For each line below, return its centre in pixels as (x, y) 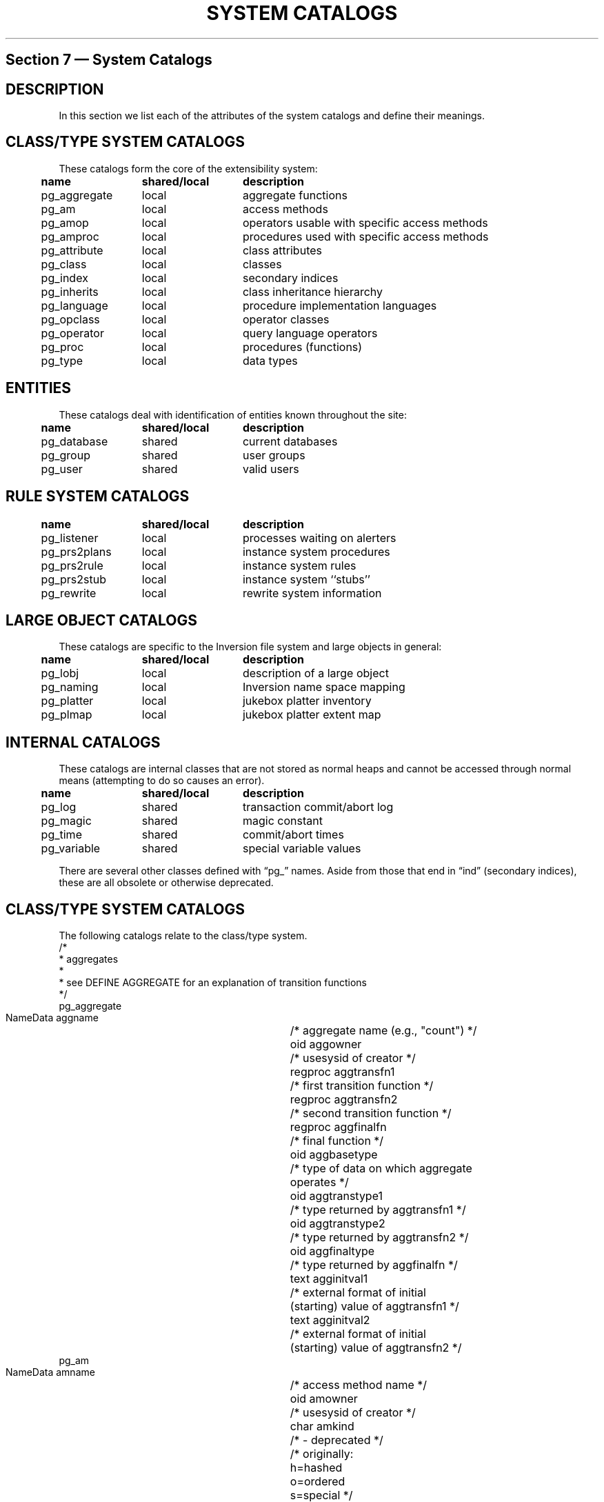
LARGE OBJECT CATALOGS (102, 620)
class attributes (282, 250)
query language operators (310, 333)
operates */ (319, 1182)
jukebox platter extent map (312, 715)
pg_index (64, 278)
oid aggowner (326, 1044)
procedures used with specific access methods (365, 236)
